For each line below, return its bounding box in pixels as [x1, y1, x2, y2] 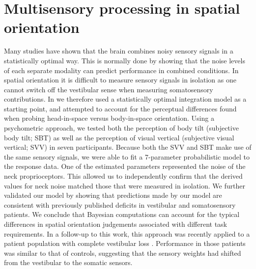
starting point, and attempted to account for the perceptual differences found [4, 103, 237, 113]
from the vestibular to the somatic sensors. [4, 257, 133, 268]
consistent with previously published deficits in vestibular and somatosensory [4, 199, 236, 210]
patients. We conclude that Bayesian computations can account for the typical [4, 209, 240, 219]
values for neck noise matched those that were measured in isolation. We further [4, 180, 245, 190]
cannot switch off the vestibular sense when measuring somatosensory [4, 84, 213, 94]
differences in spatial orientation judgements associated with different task [4, 219, 228, 229]
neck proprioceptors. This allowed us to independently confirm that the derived [4, 171, 243, 181]
